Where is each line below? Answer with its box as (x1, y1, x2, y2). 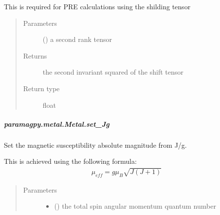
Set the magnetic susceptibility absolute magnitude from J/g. (4, 139, 187, 150)
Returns (23, 50, 47, 60)
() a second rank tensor (42, 34, 112, 44)
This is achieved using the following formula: (4, 156, 137, 166)
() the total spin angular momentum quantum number (54, 201, 216, 211)
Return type (23, 83, 60, 93)
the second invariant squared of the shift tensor (42, 67, 183, 77)
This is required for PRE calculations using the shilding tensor (4, 1, 191, 11)
